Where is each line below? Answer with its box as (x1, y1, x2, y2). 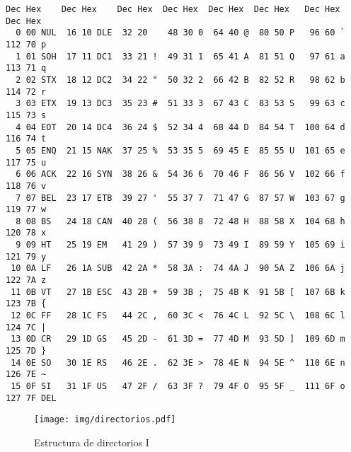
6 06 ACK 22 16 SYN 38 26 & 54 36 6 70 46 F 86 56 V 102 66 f (16, 169, 345, 180)
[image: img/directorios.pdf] (34, 415, 176, 425)
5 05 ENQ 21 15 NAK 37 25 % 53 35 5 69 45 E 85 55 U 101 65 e (16, 145, 345, 156)
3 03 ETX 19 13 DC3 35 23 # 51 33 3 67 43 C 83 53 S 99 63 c (16, 98, 345, 109)
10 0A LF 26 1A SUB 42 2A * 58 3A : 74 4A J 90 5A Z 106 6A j (11, 263, 345, 274)
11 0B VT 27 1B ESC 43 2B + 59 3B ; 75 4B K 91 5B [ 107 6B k (11, 286, 345, 297)
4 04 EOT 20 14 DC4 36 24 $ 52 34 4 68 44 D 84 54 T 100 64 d (16, 122, 345, 132)
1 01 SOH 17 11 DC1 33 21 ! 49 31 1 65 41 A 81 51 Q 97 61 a (16, 51, 345, 62)
